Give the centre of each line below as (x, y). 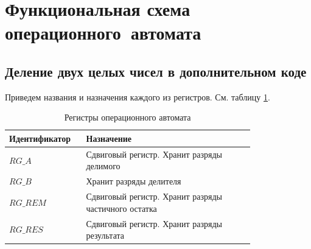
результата (105, 235)
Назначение (109, 138)
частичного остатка (121, 208)
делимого (103, 166)
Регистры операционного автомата (128, 117)
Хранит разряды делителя (134, 181)
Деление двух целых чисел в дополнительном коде (156, 71)
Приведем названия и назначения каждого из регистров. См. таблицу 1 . (138, 96)
